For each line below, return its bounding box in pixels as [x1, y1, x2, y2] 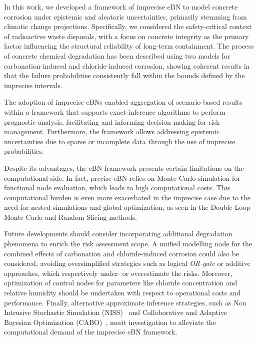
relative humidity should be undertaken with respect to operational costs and [4, 287, 241, 298]
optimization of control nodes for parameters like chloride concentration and [4, 277, 237, 288]
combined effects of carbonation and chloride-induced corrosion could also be [4, 248, 239, 258]
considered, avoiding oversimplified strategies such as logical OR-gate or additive [4, 258, 250, 268]
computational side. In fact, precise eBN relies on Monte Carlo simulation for [4, 172, 240, 183]
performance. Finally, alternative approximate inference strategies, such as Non [4, 297, 246, 307]
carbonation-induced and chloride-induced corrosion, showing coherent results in [4, 60, 250, 71]
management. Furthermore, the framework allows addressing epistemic [4, 126, 220, 137]
